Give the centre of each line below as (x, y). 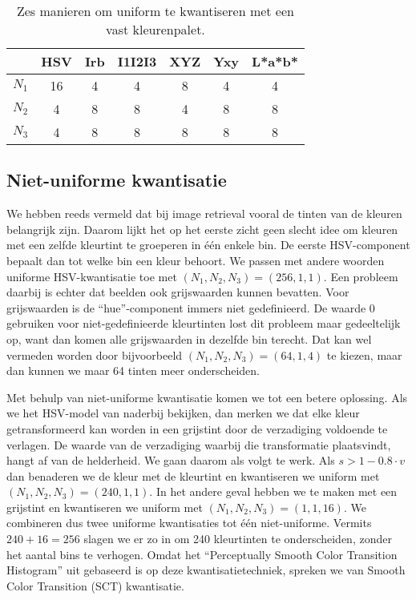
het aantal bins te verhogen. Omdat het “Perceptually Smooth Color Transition (202, 554)
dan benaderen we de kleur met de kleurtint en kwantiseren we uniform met (193, 475)
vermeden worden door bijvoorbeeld (95, 354)
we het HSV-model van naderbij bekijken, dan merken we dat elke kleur (183, 413)
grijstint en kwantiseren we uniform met (105, 507)
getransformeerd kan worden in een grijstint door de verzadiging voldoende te (197, 428)
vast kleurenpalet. (155, 29)
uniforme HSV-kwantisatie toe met (92, 276)
